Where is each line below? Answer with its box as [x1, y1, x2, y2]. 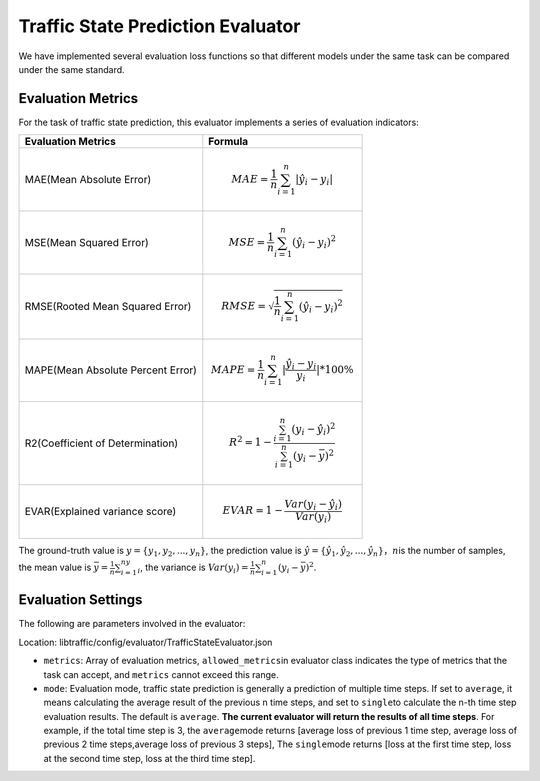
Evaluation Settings [18, 591, 143, 609]
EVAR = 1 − [222, 504, 284, 517]
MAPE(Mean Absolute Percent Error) [24, 363, 197, 377]
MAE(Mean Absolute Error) [24, 173, 152, 187]
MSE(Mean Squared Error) [24, 236, 149, 249]
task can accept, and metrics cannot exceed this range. [43, 668, 279, 680]
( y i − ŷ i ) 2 [291, 420, 336, 438]
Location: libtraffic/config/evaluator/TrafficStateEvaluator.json [18, 636, 273, 648]
